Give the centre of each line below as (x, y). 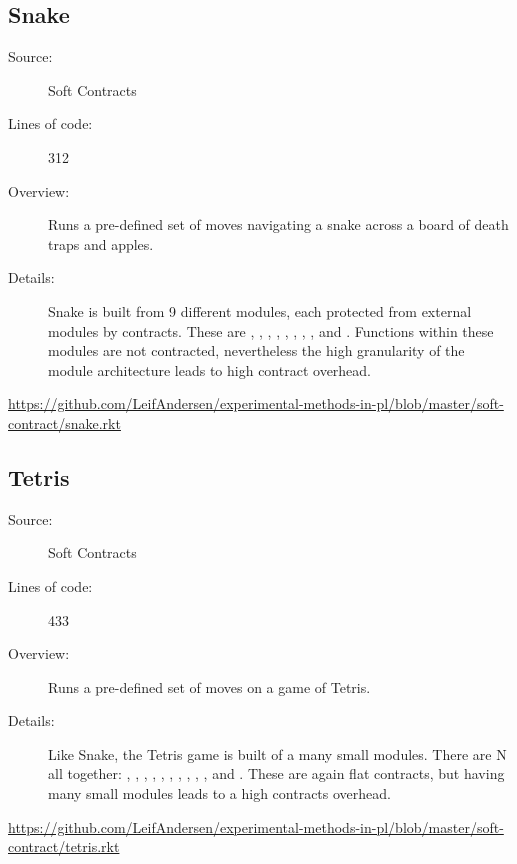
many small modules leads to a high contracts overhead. (219, 793)
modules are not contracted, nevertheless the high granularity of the (256, 350)
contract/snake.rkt (64, 422)
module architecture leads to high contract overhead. (210, 369)
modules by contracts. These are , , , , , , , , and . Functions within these (271, 330)
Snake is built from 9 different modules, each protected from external (260, 310)
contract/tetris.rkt (64, 846)
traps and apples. (101, 243)
